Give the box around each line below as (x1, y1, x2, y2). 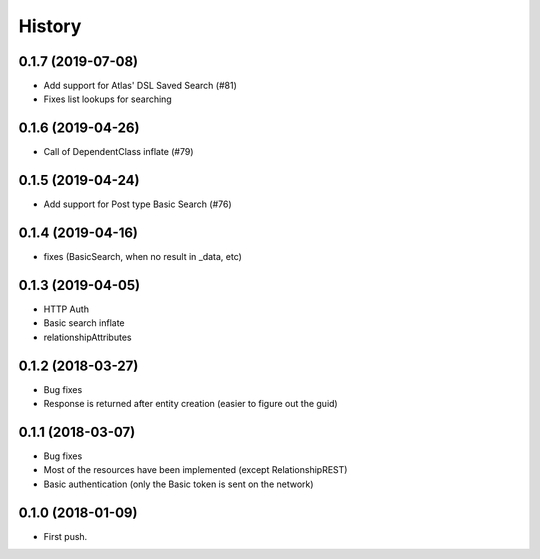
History (18, 15, 82, 37)
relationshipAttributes (43, 331, 132, 343)
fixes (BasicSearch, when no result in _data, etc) (43, 251, 242, 263)
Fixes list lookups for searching (43, 93, 172, 105)
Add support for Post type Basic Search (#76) (43, 198, 232, 210)
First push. (43, 530, 88, 542)
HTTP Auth (43, 303, 90, 315)
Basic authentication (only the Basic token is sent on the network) (43, 478, 314, 490)
